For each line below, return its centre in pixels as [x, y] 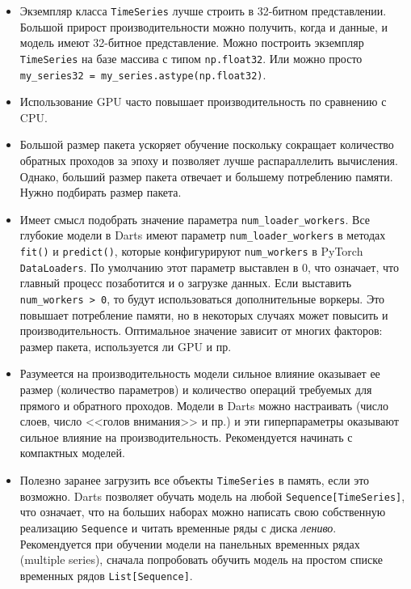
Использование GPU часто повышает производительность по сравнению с [203, 102]
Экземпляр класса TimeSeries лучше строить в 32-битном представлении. [203, 11]
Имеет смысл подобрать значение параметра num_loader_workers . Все [195, 219]
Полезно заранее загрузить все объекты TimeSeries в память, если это [195, 479]
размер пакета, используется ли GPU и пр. [126, 346]
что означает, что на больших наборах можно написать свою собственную [203, 512]
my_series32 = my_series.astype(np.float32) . [143, 74]
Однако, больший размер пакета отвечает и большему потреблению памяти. [206, 176]
